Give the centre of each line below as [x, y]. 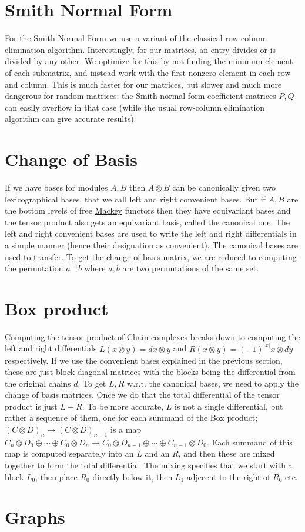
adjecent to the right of [228, 476]
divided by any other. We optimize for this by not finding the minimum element [149, 61]
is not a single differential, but [229, 406]
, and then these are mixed [227, 453]
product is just [31, 406]
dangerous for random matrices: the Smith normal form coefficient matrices [140, 96]
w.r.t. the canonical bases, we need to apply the [213, 383]
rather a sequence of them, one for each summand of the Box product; [131, 418]
